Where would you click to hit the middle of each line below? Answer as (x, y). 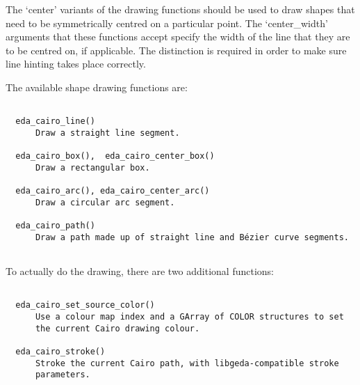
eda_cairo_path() (55, 226)
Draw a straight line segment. (107, 133)
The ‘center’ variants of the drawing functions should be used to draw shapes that (180, 9)
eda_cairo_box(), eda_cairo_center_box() (115, 156)
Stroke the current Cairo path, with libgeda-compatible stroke (187, 363)
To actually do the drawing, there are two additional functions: (140, 271)
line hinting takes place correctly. (76, 64)
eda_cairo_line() (55, 121)
